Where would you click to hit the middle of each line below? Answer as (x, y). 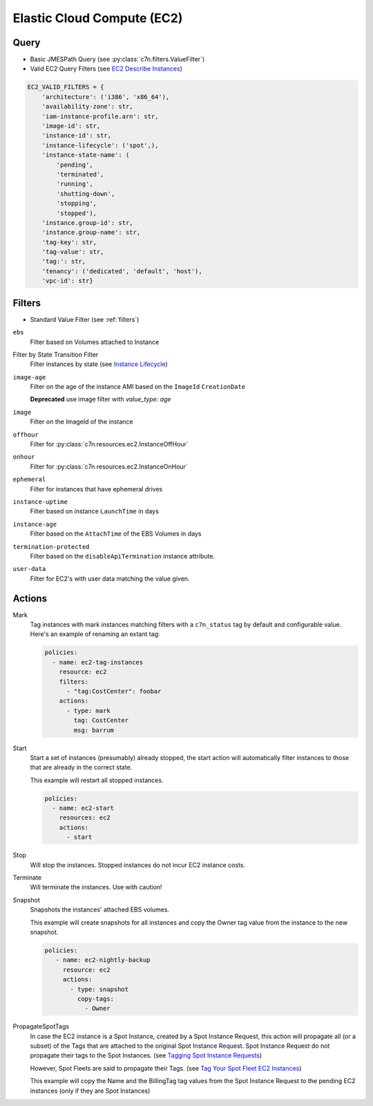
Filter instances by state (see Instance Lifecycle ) (99, 364)
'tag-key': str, (69, 242)
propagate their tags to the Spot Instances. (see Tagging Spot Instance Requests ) (146, 1055)
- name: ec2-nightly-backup (103, 960)
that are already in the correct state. (81, 768)
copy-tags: (95, 999)
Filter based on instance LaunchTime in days (94, 511)
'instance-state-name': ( (86, 155)
